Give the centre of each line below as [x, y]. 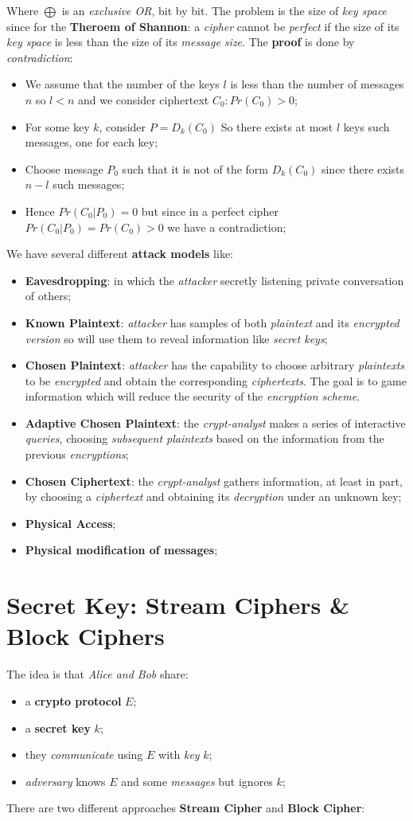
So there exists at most [277, 126]
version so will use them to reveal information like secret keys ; [176, 338]
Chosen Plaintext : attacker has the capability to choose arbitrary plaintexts [215, 365]
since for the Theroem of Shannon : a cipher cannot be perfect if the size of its [203, 26]
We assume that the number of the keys [122, 84]
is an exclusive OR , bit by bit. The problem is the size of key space [224, 10]
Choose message [64, 168]
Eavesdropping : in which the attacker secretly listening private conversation [214, 280]
